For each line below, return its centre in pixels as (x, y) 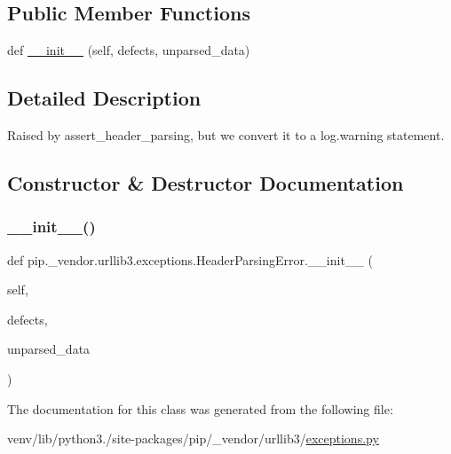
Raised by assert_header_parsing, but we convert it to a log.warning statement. (226, 135)
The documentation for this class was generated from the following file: (200, 408)
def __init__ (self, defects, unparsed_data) (129, 50)
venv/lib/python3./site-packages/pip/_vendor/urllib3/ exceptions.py (193, 438)
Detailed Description (104, 98)
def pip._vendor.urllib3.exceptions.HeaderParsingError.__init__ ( (190, 259)
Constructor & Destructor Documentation (206, 182)
